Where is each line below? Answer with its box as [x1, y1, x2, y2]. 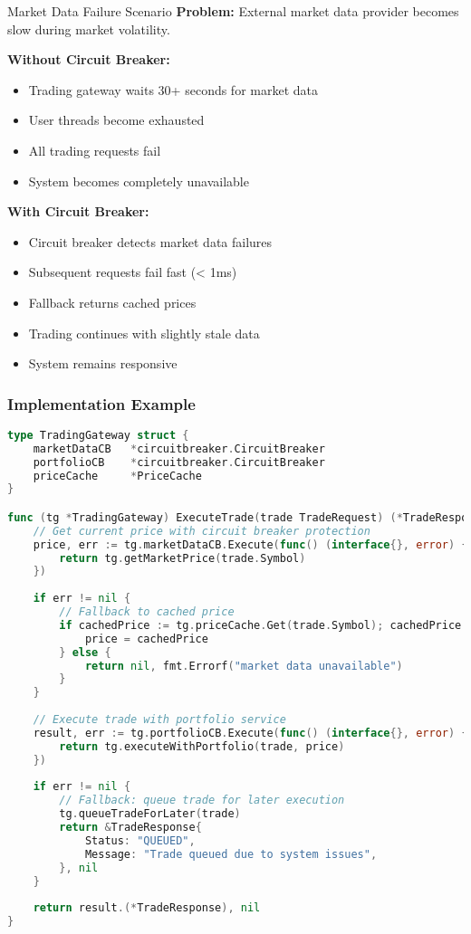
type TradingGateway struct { [7, 428, 189, 442]
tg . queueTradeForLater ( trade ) [59, 807, 241, 821]
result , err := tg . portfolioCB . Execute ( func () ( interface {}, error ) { [33, 726, 468, 739]
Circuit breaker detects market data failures [28, 232, 273, 251]
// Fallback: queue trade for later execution [59, 794, 345, 807]
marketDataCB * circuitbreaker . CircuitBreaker [33, 442, 325, 455]
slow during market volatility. [7, 19, 170, 38]
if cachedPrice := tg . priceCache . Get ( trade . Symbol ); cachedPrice [59, 618, 462, 632]
